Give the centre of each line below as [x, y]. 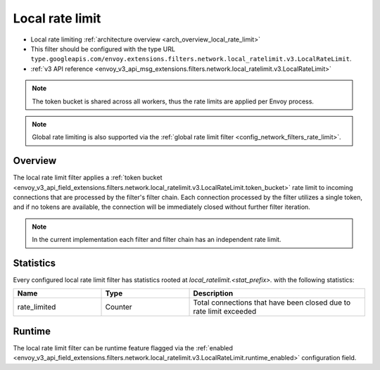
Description [213, 293]
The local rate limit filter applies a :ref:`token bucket [88, 178]
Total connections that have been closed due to [272, 302]
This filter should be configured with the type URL [103, 49]
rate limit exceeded [225, 312]
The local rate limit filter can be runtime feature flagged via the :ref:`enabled [123, 347]
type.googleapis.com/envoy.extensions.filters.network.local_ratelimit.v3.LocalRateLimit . [191, 59]
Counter [119, 307]
